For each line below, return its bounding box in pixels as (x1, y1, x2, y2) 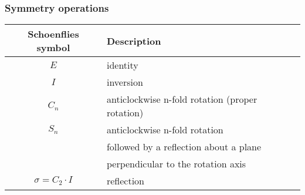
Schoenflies (28, 27, 79, 41)
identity (106, 58, 138, 72)
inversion (106, 75, 143, 89)
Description (106, 33, 161, 48)
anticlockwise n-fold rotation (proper (106, 92, 257, 106)
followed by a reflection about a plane (106, 140, 262, 154)
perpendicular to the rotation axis (106, 157, 246, 171)
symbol (36, 41, 70, 55)
